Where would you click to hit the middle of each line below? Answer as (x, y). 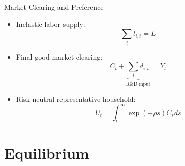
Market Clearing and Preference (54, 7)
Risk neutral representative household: (76, 99)
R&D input (138, 84)
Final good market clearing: (59, 56)
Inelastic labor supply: (51, 24)
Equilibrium (47, 153)
